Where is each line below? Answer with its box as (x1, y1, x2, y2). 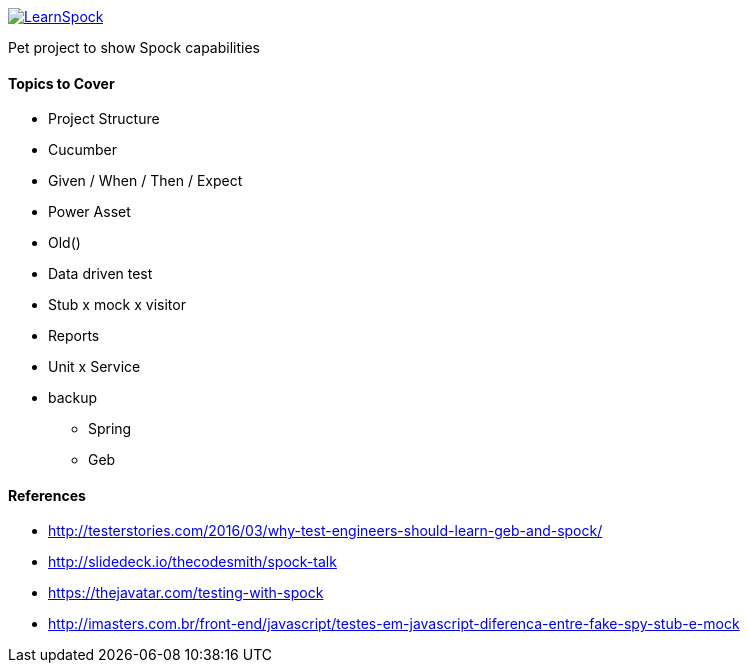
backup (48, 389, 98, 407)
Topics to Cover (8, 74, 115, 92)
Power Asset (48, 203, 131, 221)
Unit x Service (48, 358, 141, 376)
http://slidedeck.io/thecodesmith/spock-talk (48, 553, 337, 571)
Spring (88, 420, 132, 438)
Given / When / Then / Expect (48, 172, 243, 190)
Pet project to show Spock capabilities (8, 39, 260, 56)
